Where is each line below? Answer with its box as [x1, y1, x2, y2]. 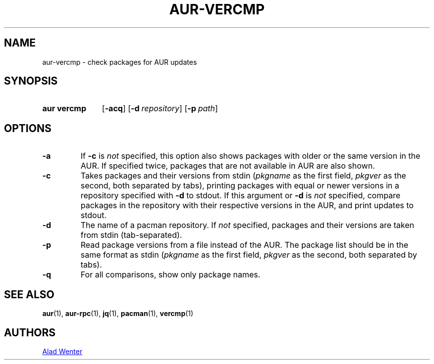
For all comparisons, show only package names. [80, 270, 261, 280]
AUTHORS [4, 326, 56, 339]
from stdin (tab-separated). [80, 230, 182, 240]
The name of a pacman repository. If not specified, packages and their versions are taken [80, 220, 415, 230]
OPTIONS [4, 122, 52, 135]
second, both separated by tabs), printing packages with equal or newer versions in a [80, 181, 399, 191]
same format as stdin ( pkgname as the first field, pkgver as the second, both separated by [80, 250, 417, 260]
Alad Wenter [42, 347, 83, 356]
